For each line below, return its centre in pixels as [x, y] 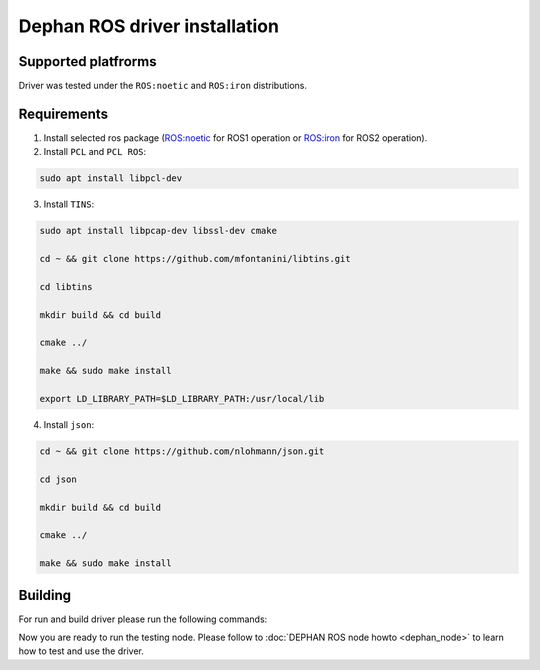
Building [45, 595]
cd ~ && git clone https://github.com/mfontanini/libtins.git [195, 259]
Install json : [69, 424]
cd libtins [66, 286]
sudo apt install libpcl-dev [111, 178]
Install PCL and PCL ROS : [95, 152]
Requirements [63, 113]
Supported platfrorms [87, 61]
